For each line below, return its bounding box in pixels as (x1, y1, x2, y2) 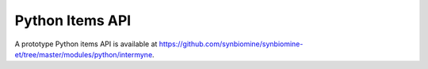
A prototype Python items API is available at (14, 39, 158, 49)
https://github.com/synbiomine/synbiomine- (159, 39, 304, 49)
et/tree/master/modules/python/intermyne (14, 49, 153, 59)
